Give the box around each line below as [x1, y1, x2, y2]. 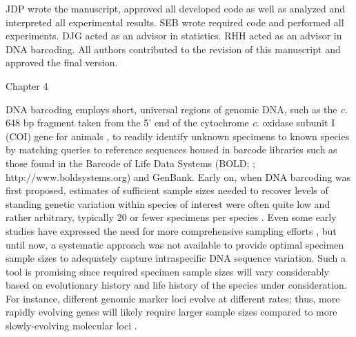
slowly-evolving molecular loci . [6, 318, 137, 333]
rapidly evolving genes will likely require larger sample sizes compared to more [6, 305, 337, 319]
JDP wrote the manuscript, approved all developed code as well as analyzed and [6, 1, 346, 15]
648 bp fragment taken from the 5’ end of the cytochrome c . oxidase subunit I [6, 115, 335, 130]
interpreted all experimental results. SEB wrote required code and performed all [6, 15, 344, 29]
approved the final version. [6, 55, 118, 70]
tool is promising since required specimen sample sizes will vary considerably [6, 264, 329, 278]
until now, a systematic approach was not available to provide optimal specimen [6, 237, 344, 251]
